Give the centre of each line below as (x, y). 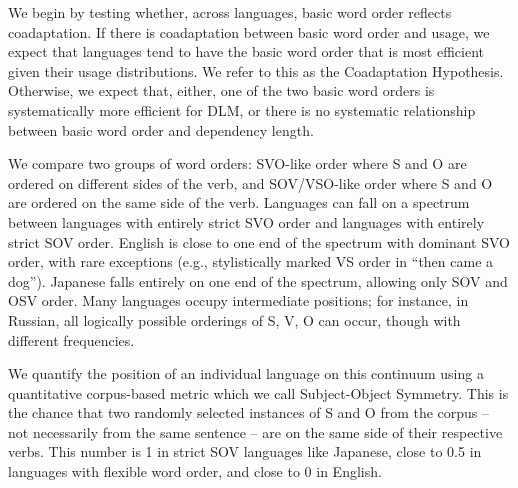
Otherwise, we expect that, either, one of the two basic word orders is (221, 90)
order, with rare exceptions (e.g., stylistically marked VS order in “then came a (251, 261)
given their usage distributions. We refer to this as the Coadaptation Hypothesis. (256, 70)
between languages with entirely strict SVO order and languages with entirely (246, 221)
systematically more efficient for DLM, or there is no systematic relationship (242, 109)
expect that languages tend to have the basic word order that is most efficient (246, 51)
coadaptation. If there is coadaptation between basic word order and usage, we (249, 31)
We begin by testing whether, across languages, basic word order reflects (230, 12)
